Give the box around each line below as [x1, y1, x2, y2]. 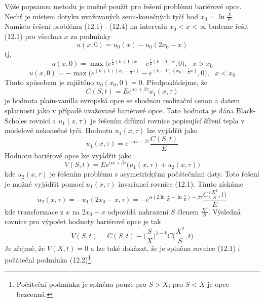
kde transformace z [5, 206, 64, 217]
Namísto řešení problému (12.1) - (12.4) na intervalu [5, 21, 167, 31]
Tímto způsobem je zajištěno [5, 76, 94, 87]
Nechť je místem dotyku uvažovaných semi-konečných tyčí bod [5, 11, 198, 21]
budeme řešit [209, 21, 249, 31]
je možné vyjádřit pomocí [5, 179, 84, 189]
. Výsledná [208, 206, 241, 217]
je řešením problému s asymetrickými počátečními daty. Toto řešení [50, 168, 259, 179]
